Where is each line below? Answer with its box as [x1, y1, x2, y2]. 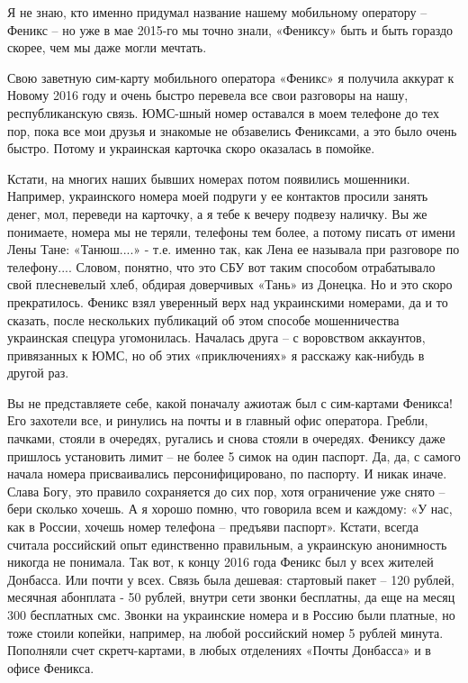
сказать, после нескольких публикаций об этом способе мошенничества [7, 310, 400, 329]
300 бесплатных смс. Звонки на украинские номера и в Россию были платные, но [7, 606, 455, 624]
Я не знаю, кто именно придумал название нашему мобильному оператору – [7, 3, 427, 21]
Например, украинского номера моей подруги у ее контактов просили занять [7, 187, 428, 205]
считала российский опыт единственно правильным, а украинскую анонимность [7, 534, 447, 553]
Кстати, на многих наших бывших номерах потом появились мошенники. [7, 168, 410, 187]
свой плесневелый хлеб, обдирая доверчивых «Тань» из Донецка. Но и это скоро [7, 275, 453, 294]
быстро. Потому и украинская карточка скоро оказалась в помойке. [7, 139, 375, 158]
